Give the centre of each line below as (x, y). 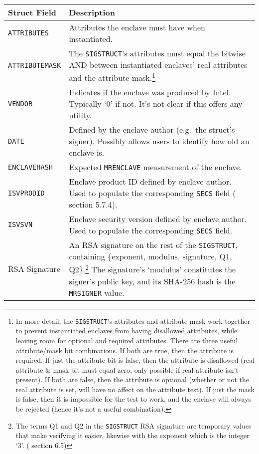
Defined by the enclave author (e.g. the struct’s (152, 130)
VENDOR (20, 104)
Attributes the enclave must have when (137, 27)
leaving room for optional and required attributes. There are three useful (127, 340)
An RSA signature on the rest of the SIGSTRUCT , (153, 245)
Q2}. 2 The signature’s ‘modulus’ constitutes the (152, 269)
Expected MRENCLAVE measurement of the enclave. (155, 167)
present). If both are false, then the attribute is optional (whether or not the (132, 379)
